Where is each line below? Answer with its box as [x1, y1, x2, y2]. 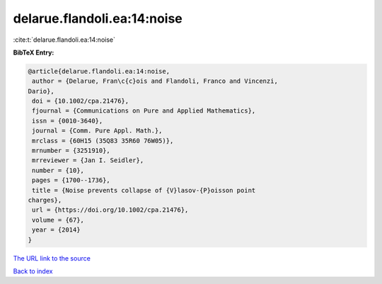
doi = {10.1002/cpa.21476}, [32, 97, 129, 106]
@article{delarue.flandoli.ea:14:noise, [28, 67, 170, 75]
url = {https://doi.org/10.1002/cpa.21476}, [32, 206, 189, 214]
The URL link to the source [13, 254, 91, 262]
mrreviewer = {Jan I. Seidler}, [32, 157, 144, 164]
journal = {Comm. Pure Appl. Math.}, [32, 127, 163, 135]
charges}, [28, 196, 62, 204]
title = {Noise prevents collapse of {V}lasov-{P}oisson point [32, 186, 256, 194]
